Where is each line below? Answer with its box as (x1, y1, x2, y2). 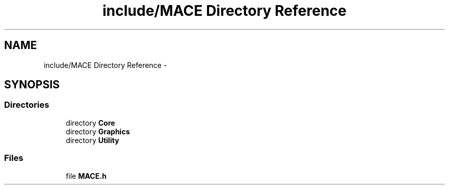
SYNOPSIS (4, 78, 60, 91)
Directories (4, 100, 49, 110)
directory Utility (66, 135, 119, 145)
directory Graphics (66, 127, 130, 136)
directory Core (66, 118, 115, 127)
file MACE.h (66, 171, 107, 180)
